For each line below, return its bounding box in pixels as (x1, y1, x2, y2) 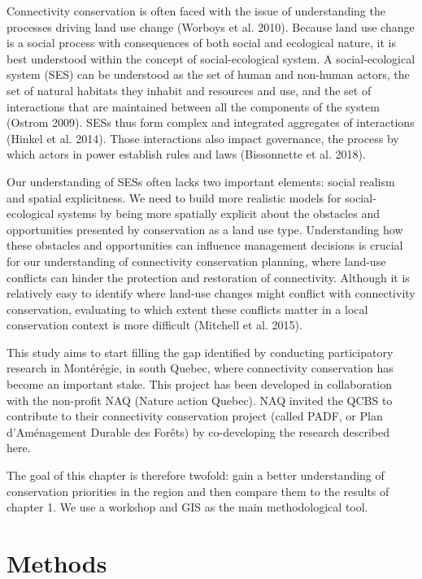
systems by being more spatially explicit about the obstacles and (57, 205, 380, 222)
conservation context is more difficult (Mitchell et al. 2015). (7, 316, 302, 333)
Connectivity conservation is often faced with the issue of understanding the (7, 2, 385, 19)
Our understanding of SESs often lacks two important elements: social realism (7, 172, 395, 189)
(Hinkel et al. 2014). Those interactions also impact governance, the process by (7, 129, 399, 146)
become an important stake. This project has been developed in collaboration (7, 376, 393, 393)
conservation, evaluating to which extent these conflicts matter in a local (7, 300, 368, 317)
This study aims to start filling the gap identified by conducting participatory (7, 343, 394, 360)
